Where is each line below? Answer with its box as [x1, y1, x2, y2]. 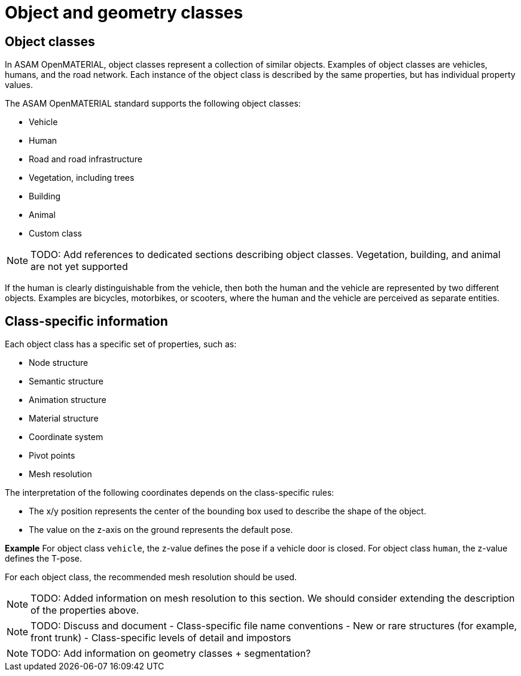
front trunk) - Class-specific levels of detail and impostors [31, 632, 291, 644]
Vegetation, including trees [29, 172, 135, 183]
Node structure [29, 357, 89, 368]
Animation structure [29, 395, 106, 405]
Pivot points [29, 450, 75, 461]
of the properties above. [31, 604, 139, 617]
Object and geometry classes [5, 2, 243, 23]
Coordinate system [29, 432, 103, 442]
